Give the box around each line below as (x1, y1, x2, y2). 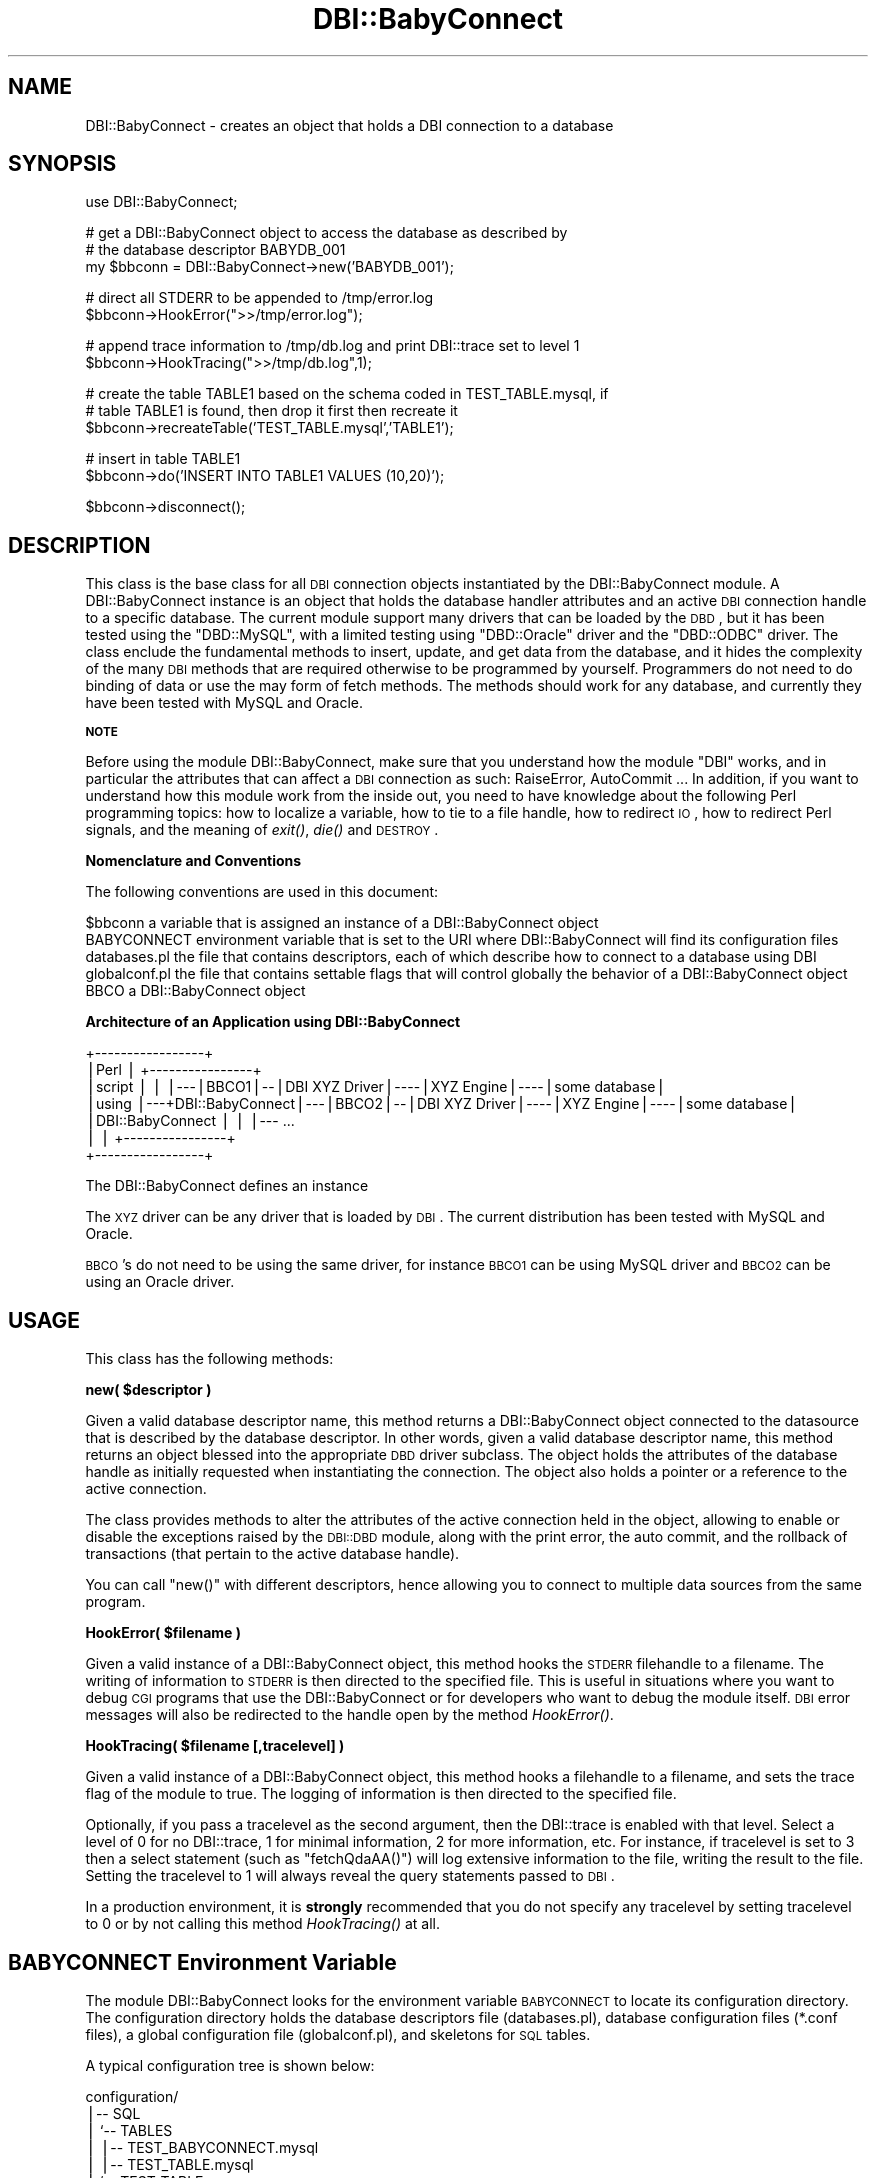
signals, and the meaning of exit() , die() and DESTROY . (85, 821, 439, 839)
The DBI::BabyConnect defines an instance (85, 1177, 369, 1195)
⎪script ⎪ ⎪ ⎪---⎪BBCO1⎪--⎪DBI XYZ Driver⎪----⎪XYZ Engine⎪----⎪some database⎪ (85, 1078, 666, 1096)
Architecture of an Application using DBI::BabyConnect (85, 1013, 461, 1031)
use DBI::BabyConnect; (85, 193, 238, 211)
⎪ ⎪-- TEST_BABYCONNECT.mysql (85, 2138, 319, 2156)
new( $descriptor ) (85, 1381, 212, 1399)
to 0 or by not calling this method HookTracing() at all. (85, 1915, 441, 1933)
